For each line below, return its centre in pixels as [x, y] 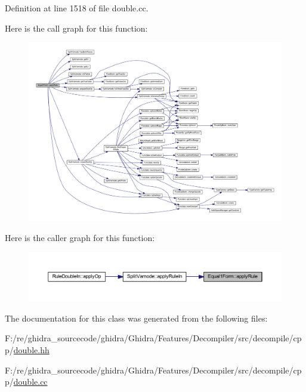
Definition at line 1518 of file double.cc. [77, 8]
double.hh [31, 349]
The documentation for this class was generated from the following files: [136, 318]
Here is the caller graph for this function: [80, 238]
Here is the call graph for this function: [76, 28]
